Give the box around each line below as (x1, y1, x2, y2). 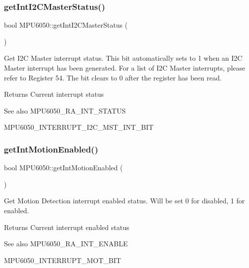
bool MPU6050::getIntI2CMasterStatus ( (4, 20, 128, 30)
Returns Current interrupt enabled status (4, 222, 129, 232)
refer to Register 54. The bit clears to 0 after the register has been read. (4, 72, 222, 82)
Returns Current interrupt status (4, 89, 104, 99)
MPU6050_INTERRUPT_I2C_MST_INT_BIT (4, 122, 154, 132)
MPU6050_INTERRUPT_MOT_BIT (4, 255, 121, 265)
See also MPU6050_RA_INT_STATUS (4, 105, 126, 115)
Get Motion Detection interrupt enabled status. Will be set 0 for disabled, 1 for (4, 195, 245, 206)
